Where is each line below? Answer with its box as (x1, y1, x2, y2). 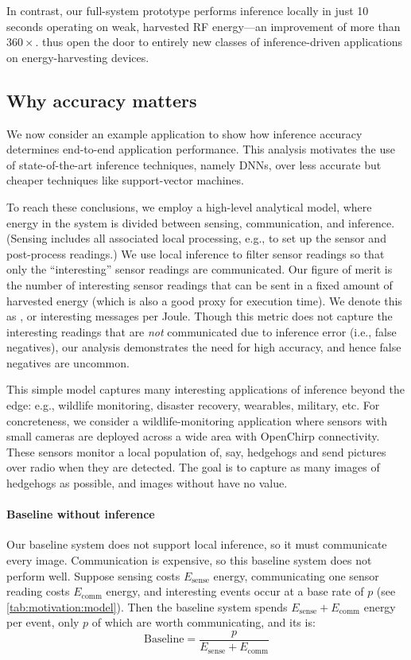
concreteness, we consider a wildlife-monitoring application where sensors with (6, 412, 387, 429)
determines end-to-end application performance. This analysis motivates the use (6, 141, 396, 157)
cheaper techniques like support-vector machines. (6, 172, 244, 188)
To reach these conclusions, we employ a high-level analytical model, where (6, 198, 372, 215)
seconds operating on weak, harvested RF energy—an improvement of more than (6, 17, 401, 34)
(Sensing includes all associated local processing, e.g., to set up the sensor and (6, 230, 386, 247)
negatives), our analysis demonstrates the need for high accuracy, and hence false (6, 339, 401, 355)
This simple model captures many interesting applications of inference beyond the (6, 381, 405, 398)
